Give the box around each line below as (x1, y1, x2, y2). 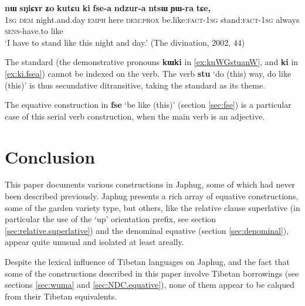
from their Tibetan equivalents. (5, 290, 117, 302)
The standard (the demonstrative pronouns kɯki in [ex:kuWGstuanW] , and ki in (5, 56, 299, 68)
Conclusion (5, 144, 96, 168)
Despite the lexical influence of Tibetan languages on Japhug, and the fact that (5, 256, 290, 268)
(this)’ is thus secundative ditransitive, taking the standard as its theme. (5, 79, 266, 91)
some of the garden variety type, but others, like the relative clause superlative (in (5, 201, 300, 213)
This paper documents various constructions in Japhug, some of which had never (5, 178, 296, 191)
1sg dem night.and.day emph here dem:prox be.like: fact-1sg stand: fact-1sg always (5, 13, 300, 25)
